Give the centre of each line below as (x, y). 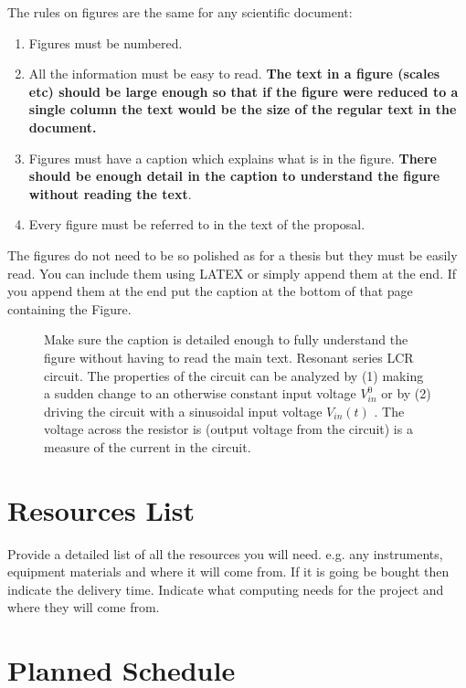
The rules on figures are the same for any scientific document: (180, 12)
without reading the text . (110, 193)
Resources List (101, 509)
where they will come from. (84, 607)
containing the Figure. (69, 308)
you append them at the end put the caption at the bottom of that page (210, 291)
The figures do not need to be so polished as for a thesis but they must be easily (233, 254)
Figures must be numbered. (106, 42)
